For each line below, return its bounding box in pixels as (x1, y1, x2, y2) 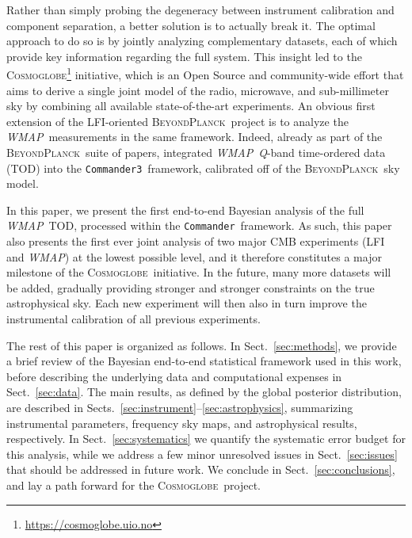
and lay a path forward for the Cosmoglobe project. (6, 477, 261, 493)
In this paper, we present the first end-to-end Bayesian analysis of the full (6, 201, 364, 218)
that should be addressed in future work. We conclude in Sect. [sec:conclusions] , (6, 461, 395, 478)
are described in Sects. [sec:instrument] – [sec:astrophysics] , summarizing (6, 399, 353, 416)
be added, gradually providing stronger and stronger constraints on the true (6, 279, 375, 296)
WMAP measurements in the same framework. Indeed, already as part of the (6, 128, 383, 145)
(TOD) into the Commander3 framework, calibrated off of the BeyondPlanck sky (6, 159, 400, 176)
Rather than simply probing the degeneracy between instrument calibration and (6, 2, 395, 17)
